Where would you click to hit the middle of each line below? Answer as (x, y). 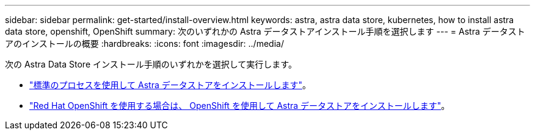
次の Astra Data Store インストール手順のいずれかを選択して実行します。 (151, 64)
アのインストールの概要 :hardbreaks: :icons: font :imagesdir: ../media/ (144, 43)
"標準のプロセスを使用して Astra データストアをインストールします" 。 (170, 85)
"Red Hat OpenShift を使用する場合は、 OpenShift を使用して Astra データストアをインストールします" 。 (240, 106)
